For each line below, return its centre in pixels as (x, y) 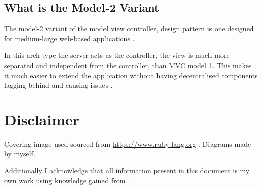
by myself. (20, 153)
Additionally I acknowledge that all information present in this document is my (127, 171)
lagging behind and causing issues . (58, 85)
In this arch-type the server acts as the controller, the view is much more (117, 55)
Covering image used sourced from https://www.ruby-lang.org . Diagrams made (128, 143)
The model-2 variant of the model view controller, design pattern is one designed (129, 28)
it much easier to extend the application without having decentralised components (131, 75)
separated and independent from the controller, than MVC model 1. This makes (128, 65)
